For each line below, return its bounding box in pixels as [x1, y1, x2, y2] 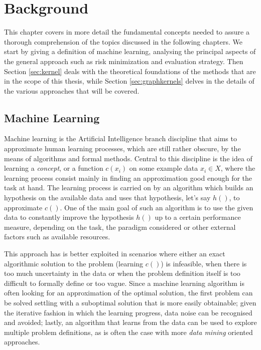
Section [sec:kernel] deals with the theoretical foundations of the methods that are [4, 66, 256, 76]
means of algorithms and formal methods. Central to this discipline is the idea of [4, 153, 252, 163]
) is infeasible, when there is [161, 258, 247, 268]
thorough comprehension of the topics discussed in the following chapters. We [4, 36, 243, 47]
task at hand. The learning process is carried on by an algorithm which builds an [4, 182, 253, 193]
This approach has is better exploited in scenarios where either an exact [4, 248, 225, 259]
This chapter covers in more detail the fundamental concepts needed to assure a [4, 27, 249, 37]
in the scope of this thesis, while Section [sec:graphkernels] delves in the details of [4, 76, 254, 86]
